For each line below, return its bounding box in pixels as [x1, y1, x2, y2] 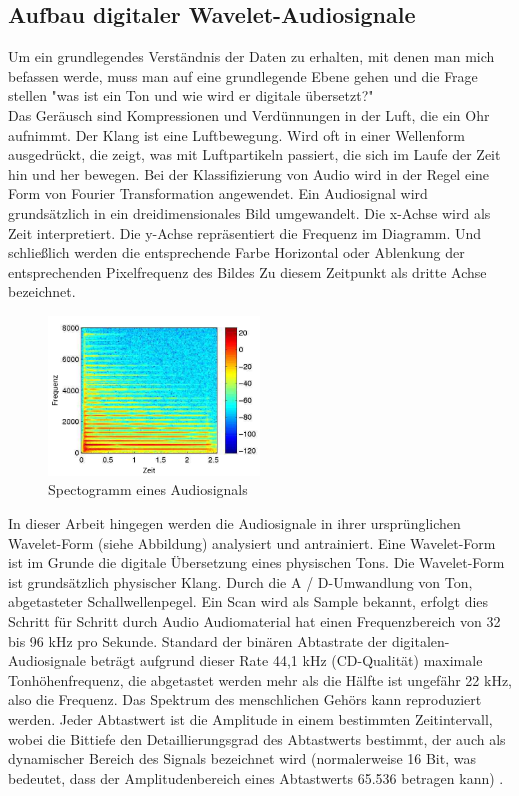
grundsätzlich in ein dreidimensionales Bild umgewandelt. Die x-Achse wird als [8, 202, 491, 223]
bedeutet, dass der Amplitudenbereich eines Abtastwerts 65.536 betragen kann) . [8, 767, 504, 788]
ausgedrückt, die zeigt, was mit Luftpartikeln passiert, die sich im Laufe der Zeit [8, 144, 501, 165]
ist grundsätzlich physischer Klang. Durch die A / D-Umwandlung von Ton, [8, 571, 473, 592]
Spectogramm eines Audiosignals [48, 479, 248, 500]
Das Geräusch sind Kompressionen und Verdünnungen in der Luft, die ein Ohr [8, 104, 490, 125]
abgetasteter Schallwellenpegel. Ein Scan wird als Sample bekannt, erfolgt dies [8, 591, 489, 612]
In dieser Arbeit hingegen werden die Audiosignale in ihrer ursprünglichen [8, 512, 461, 533]
